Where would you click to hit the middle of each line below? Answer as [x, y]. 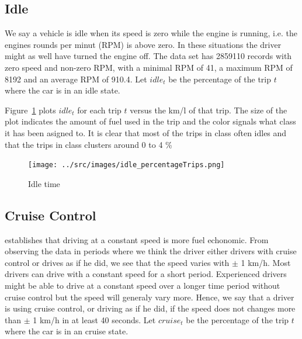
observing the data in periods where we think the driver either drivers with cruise [151, 251]
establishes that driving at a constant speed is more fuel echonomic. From [137, 239]
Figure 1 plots [30, 110]
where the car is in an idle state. [63, 90]
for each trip [99, 110]
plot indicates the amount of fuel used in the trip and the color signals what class [150, 121]
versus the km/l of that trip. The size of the [209, 110]
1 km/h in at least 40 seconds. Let [94, 319]
